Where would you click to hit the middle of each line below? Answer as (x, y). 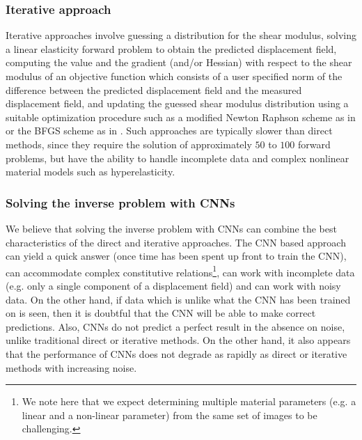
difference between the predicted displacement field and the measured (154, 89)
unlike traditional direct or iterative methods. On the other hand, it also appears (178, 340)
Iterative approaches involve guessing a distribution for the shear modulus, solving (181, 35)
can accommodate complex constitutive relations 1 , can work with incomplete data (180, 271)
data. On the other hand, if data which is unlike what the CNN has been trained (178, 299)
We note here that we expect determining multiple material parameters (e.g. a (189, 401)
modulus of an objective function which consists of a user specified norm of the (174, 76)
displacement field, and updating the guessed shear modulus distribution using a (177, 103)
